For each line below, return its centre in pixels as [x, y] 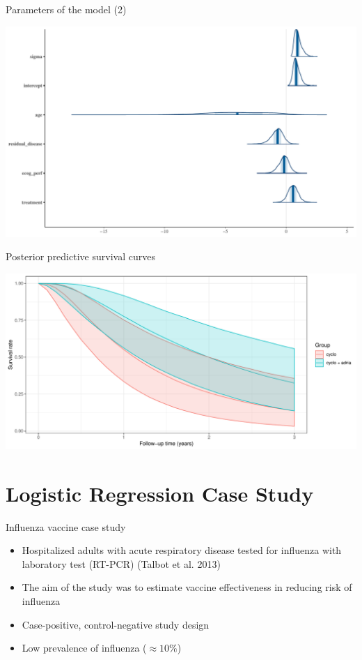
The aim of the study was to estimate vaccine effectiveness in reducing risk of [187, 587]
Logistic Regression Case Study [160, 493]
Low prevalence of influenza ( [84, 648]
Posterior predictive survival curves [80, 256]
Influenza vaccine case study [66, 526]
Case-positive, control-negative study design [116, 624]
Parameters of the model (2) [66, 9]
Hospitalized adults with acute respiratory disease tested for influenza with [182, 550]
